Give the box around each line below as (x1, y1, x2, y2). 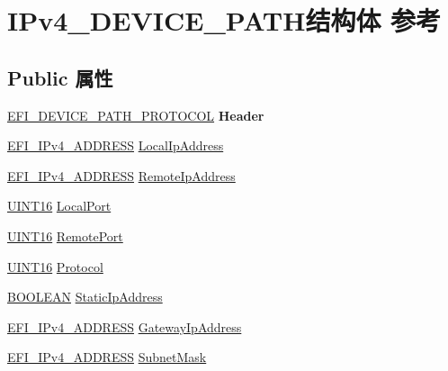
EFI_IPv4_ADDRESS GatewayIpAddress (7, 317, 242, 336)
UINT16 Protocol (7, 257, 103, 276)
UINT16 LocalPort (7, 196, 112, 215)
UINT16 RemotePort (7, 226, 123, 245)
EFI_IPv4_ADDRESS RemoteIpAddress (7, 166, 236, 185)
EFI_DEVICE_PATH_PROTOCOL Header (7, 105, 264, 124)
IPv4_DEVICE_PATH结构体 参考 (7, 2, 442, 39)
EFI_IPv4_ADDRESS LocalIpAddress (7, 136, 224, 155)
